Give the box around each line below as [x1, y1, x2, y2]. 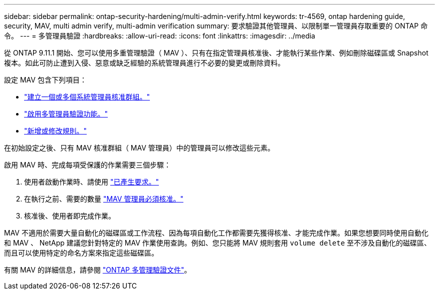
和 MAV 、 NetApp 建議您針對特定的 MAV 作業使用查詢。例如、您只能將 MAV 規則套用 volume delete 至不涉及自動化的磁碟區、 [4, 238, 431, 247]
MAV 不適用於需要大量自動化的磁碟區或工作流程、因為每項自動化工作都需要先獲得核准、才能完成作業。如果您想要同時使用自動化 [4, 228, 428, 237]
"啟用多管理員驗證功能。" [24, 109, 108, 118]
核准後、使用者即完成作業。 [24, 211, 115, 220]
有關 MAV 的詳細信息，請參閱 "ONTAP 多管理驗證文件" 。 [4, 265, 191, 274]
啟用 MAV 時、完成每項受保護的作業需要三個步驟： [4, 160, 171, 169]
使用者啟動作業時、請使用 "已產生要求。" [24, 177, 159, 186]
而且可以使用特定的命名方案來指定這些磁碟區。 [4, 248, 158, 257]
